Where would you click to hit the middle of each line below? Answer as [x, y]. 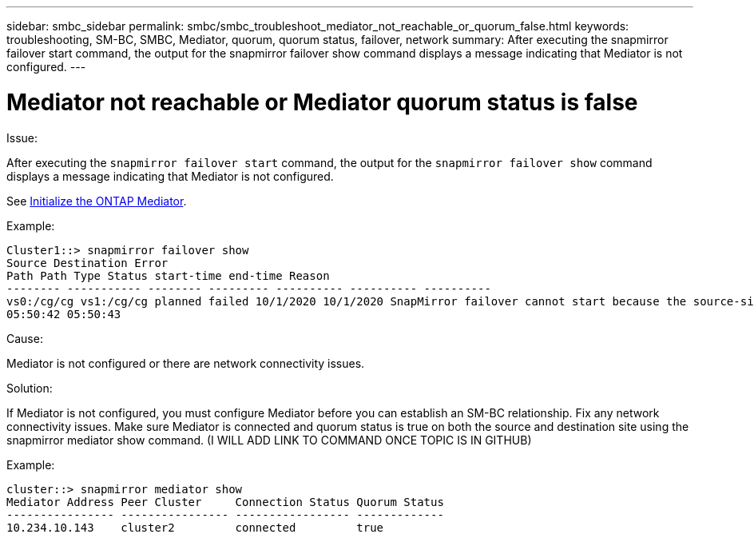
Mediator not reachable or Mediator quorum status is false [322, 102]
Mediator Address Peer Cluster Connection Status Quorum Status [225, 502]
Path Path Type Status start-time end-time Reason [168, 275]
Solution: [30, 388]
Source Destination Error [87, 263]
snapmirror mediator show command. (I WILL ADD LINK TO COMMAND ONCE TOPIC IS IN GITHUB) [269, 440]
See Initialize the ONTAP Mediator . [97, 201]
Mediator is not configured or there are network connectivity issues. [186, 363]
